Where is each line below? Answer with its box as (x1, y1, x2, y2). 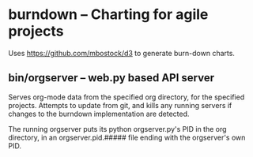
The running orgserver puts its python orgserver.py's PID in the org (8, 124, 227, 133)
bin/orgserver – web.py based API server (8, 71, 215, 84)
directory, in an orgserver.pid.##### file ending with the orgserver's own (8, 133, 246, 142)
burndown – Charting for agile (8, 6, 209, 24)
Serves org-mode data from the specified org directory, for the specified (8, 92, 245, 102)
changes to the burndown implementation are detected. (8, 109, 190, 118)
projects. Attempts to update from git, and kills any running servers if (8, 100, 232, 110)
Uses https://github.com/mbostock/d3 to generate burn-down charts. (8, 48, 236, 58)
